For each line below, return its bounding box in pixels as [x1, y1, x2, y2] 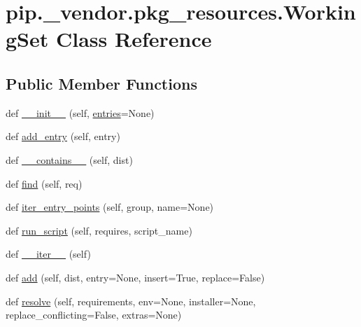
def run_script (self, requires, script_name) [6, 223, 192, 237]
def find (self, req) [6, 176, 83, 190]
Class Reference [55, 25, 212, 53]
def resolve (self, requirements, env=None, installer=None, [6, 293, 256, 308]
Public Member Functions [6, 72, 197, 94]
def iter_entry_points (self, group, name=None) [6, 200, 214, 214]
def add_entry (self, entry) [6, 129, 120, 144]
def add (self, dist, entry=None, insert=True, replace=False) [6, 270, 265, 284]
